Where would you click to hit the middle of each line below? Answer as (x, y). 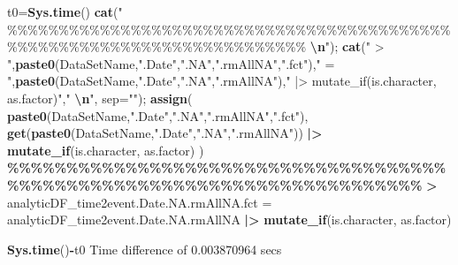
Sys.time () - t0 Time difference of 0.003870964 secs (145, 249)
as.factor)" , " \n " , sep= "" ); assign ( (100, 98)
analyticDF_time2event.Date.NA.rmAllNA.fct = (140, 202)
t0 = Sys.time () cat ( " (65, 11)
